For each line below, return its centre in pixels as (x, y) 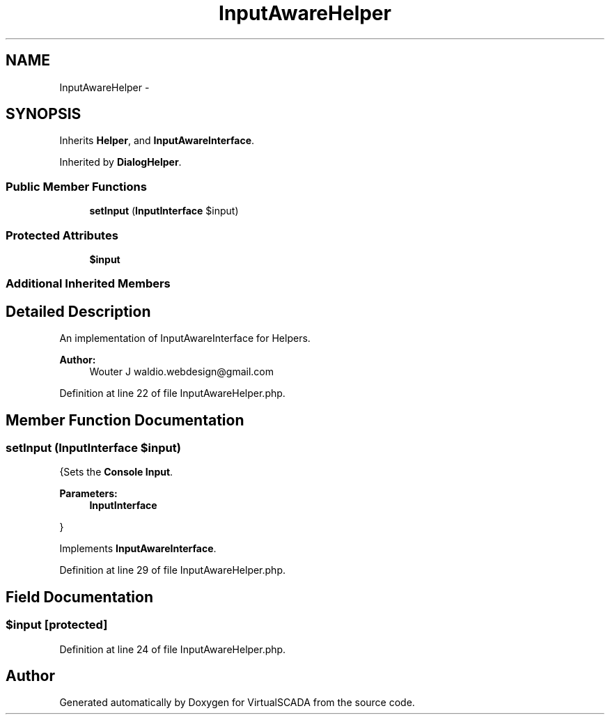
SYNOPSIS (44, 114)
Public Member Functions (76, 186)
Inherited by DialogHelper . (120, 162)
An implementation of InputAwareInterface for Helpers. (185, 338)
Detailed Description (78, 311)
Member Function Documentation (125, 420)
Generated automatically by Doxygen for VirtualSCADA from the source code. (237, 703)
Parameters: (88, 494)
